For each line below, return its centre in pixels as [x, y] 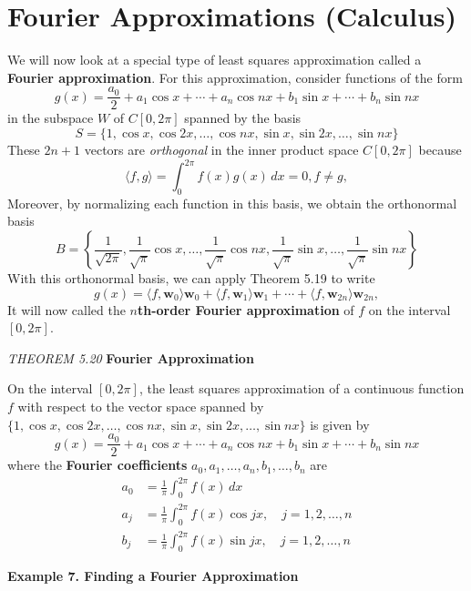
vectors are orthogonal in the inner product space [221, 149]
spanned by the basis [243, 118]
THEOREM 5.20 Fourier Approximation [131, 357]
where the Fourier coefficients [97, 465]
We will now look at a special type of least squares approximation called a [215, 60]
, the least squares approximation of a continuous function [302, 388]
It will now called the [67, 309]
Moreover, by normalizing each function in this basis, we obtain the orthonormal [232, 203]
